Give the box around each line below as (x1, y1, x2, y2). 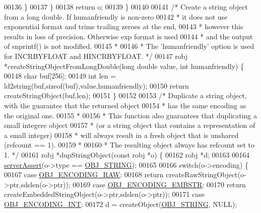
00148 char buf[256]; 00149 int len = (4, 70, 116, 81)
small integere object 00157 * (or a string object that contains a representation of (4, 120, 255, 130)
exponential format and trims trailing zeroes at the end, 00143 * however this (4, 21, 243, 32)
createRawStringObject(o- (166, 169, 246, 180)
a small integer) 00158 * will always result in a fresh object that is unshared (4, 129, 239, 140)
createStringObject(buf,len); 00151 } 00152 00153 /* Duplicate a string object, (4, 90, 247, 101)
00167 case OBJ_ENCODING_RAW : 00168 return (4, 169, 164, 180)
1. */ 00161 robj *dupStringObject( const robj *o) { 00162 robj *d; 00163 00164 (4, 149, 250, 160)
